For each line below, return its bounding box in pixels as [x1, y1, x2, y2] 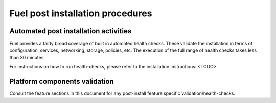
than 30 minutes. [9, 54, 45, 60]
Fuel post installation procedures [9, 8, 152, 19]
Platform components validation [9, 77, 114, 86]
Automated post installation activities [9, 27, 132, 36]
